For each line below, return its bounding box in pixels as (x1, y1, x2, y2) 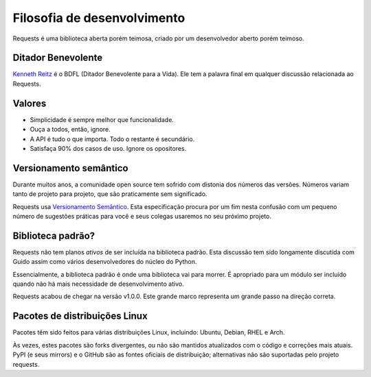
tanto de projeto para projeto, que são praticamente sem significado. (12, 190, 207, 198)
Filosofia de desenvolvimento (12, 10, 185, 25)
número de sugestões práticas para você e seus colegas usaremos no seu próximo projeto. (12, 212, 271, 220)
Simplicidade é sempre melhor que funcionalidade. (30, 115, 175, 123)
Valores (12, 97, 47, 109)
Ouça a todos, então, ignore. (30, 125, 111, 134)
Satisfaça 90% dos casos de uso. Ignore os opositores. (30, 144, 187, 152)
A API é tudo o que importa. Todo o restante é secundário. (30, 134, 195, 143)
